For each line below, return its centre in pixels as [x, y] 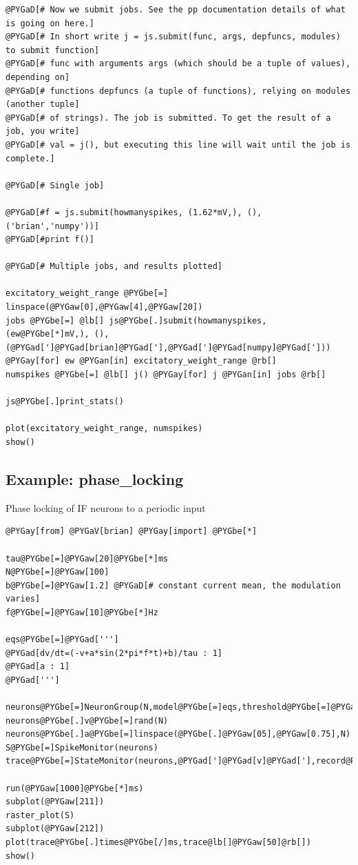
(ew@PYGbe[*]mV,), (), [57, 334]
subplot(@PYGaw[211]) [55, 802]
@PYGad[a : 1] [38, 667]
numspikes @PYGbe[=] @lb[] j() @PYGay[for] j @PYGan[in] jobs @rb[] [166, 375]
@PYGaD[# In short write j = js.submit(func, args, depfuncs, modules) [173, 37]
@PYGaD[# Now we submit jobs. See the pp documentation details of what [176, 10]
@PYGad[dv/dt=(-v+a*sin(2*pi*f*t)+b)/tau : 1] [114, 653]
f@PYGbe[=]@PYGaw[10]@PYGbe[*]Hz [82, 612]
